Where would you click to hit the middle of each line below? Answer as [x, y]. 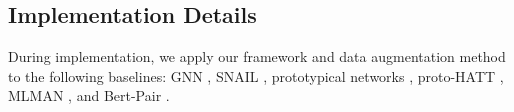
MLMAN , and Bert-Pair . [89, 95]
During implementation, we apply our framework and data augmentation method [257, 56]
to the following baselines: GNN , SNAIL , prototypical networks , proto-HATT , [256, 75]
